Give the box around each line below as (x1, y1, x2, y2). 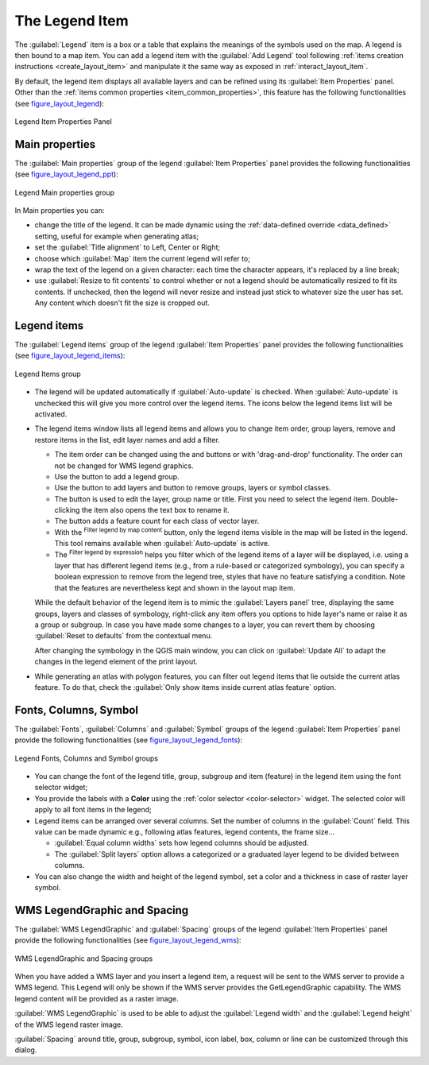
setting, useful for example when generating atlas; (34, 231, 199, 241)
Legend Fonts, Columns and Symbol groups (14, 753, 159, 763)
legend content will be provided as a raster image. (14, 993, 179, 1003)
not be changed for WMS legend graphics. (54, 461, 194, 471)
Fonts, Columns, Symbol (14, 703, 139, 717)
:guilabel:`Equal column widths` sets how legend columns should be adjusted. (54, 838, 309, 848)
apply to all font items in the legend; (34, 805, 153, 815)
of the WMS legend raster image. (14, 1020, 123, 1029)
